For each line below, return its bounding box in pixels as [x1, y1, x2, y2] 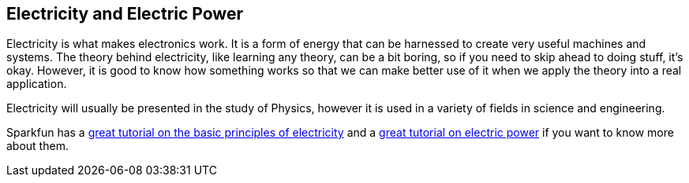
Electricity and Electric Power [6, 4, 243, 24]
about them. [6, 139, 69, 153]
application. [6, 77, 67, 91]
